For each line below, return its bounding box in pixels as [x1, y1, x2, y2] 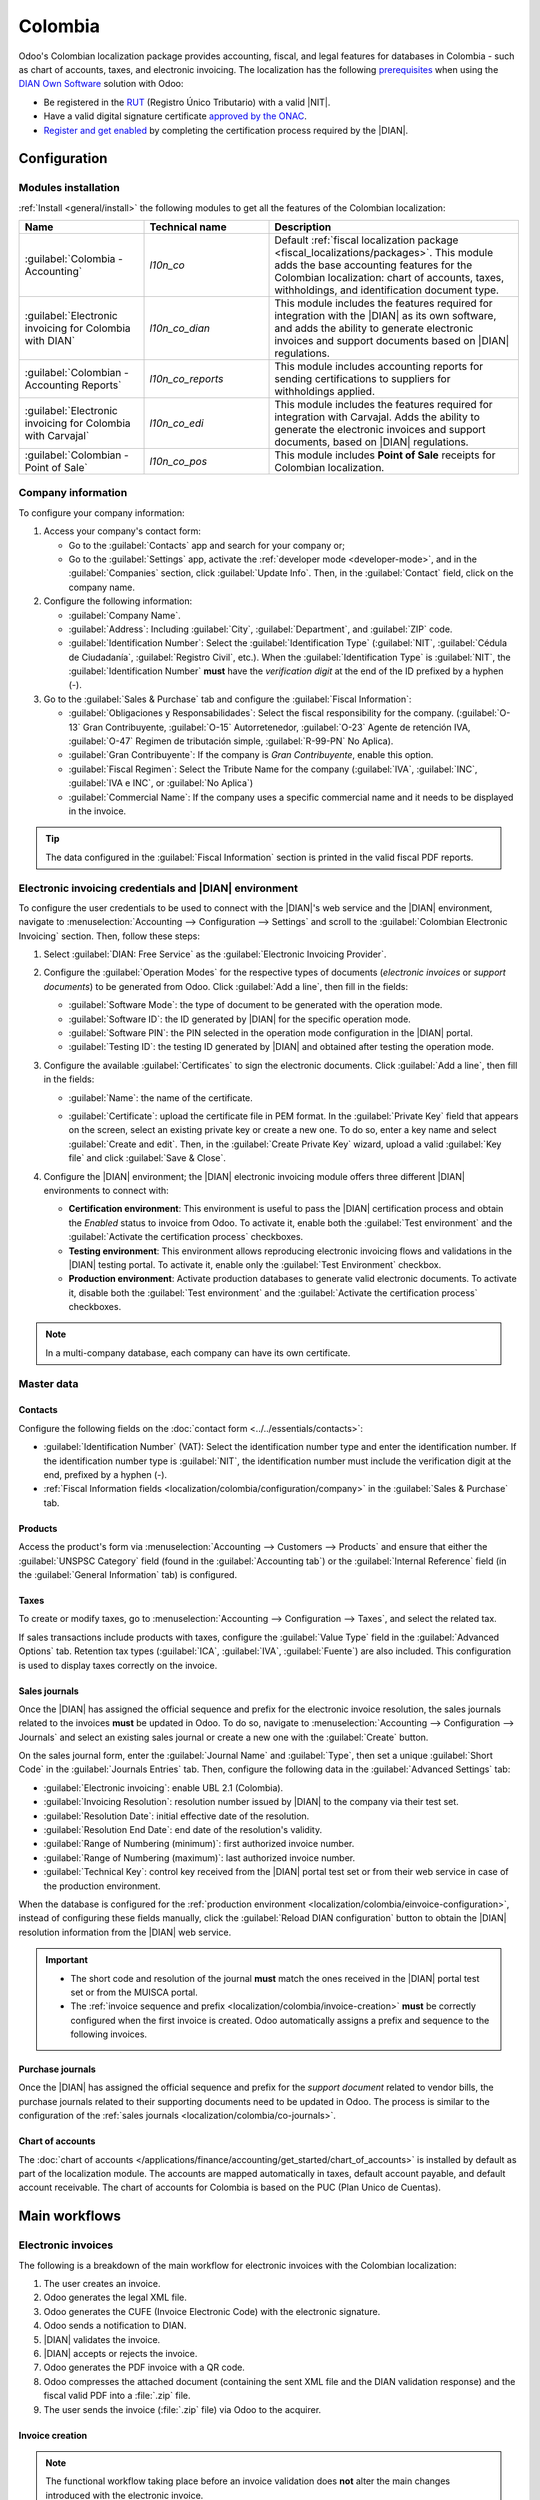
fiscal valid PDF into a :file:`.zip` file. [43, 2390, 191, 2402]
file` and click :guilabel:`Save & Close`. [68, 1152, 227, 1164]
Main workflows [18, 2208, 122, 2225]
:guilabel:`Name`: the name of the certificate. [68, 1091, 254, 1104]
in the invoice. [68, 805, 127, 817]
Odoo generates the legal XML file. [43, 2291, 187, 2304]
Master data [18, 1376, 79, 1390]
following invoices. [70, 2028, 148, 2040]
